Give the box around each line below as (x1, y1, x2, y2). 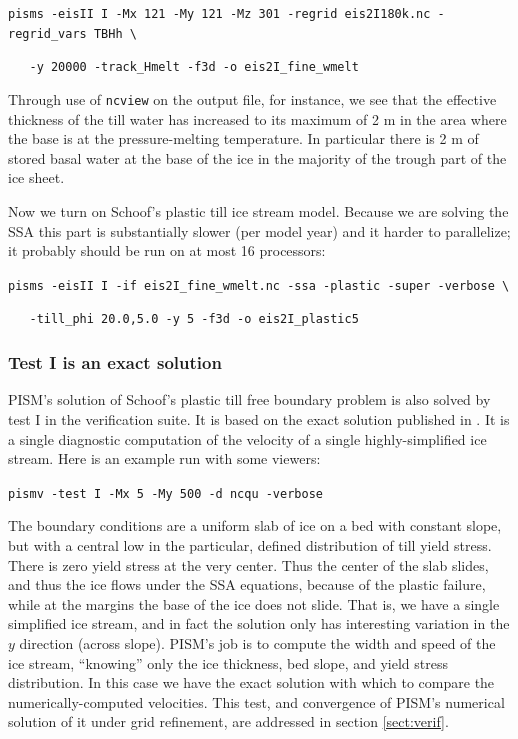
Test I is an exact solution (8, 350, 222, 375)
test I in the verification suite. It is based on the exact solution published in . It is (8, 408, 510, 429)
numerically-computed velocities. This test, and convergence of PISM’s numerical (8, 691, 505, 712)
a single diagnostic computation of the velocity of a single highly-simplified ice (8, 428, 487, 449)
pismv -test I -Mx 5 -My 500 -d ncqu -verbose (8, 486, 323, 501)
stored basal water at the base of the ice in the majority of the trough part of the (8, 147, 507, 168)
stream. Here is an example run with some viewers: (8, 448, 321, 469)
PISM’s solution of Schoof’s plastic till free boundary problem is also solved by (8, 389, 491, 410)
